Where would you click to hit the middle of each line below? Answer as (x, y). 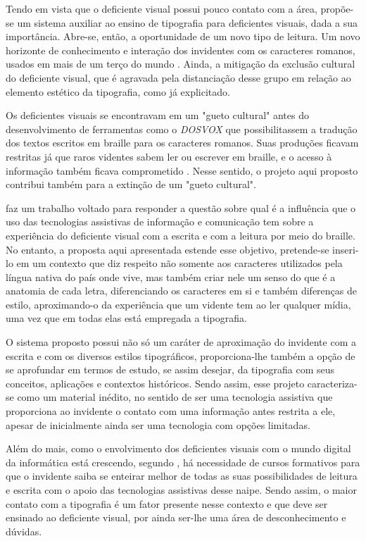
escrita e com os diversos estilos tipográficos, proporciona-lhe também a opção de (181, 355)
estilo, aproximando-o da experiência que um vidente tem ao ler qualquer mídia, (178, 304)
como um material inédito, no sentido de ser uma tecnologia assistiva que (175, 397)
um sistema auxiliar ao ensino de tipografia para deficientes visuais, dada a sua (188, 22)
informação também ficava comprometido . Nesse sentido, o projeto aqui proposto (182, 170)
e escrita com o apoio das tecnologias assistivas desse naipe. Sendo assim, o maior (181, 490)
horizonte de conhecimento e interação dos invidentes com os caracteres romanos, (181, 50)
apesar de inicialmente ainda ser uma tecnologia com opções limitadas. (158, 424)
